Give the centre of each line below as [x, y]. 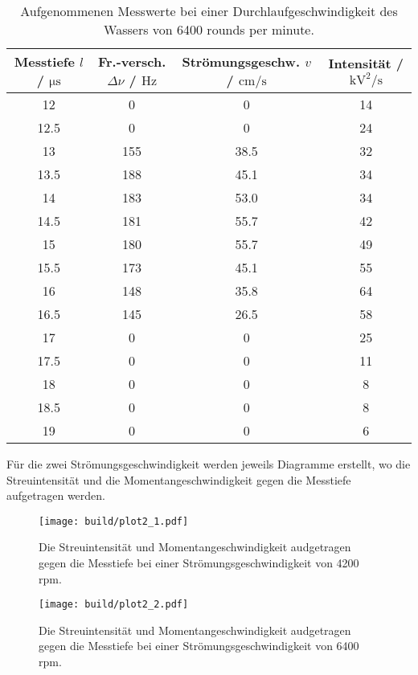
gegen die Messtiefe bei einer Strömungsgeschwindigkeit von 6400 [199, 646]
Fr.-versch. [132, 61]
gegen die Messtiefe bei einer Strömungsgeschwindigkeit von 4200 [199, 563]
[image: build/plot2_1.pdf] [114, 521]
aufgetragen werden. [56, 495]
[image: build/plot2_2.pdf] [114, 605]
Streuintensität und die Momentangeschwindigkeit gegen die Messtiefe [179, 479]
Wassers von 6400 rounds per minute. [209, 29]
